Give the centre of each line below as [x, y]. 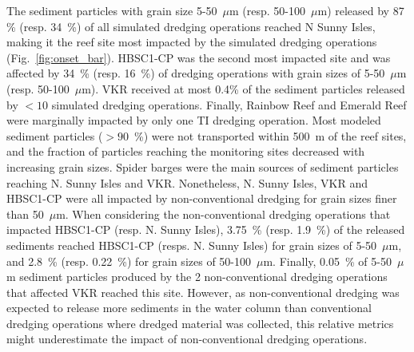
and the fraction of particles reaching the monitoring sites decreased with [186, 151]
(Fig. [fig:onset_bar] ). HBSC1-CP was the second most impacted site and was [199, 57]
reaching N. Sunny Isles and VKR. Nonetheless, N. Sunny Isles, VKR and [187, 182]
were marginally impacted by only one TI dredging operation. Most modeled [194, 120]
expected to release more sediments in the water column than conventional [189, 308]
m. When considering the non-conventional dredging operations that [223, 214]
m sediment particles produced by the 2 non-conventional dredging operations [197, 277]
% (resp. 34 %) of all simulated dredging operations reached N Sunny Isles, [191, 26]
